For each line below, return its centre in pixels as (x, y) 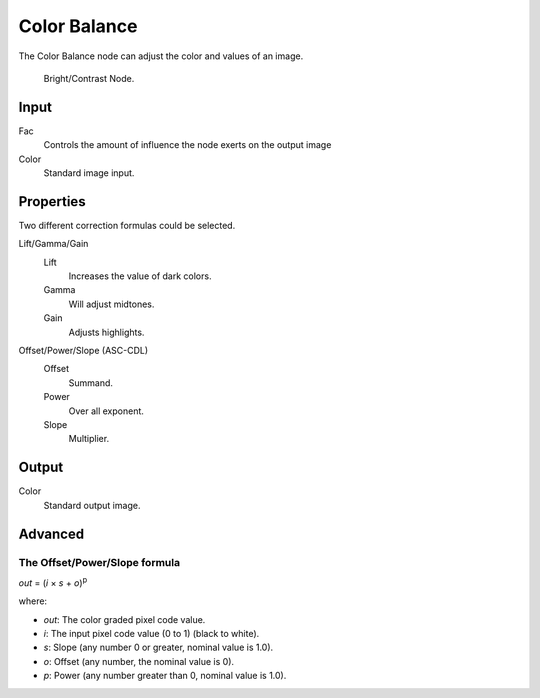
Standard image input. (89, 173)
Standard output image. (92, 505)
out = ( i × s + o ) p (53, 582)
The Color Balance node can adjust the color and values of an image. (161, 56)
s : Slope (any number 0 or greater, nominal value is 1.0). (158, 647)
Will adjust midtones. (111, 304)
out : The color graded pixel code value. (124, 619)
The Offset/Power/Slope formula (99, 563)
